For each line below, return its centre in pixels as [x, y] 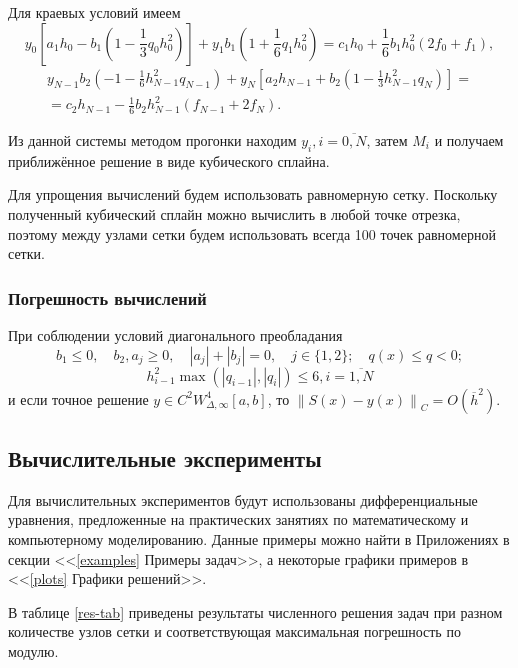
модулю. [33, 650]
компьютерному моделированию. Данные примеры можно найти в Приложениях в [259, 538]
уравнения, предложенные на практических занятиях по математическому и [238, 519]
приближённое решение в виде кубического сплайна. [169, 160]
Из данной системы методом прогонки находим [152, 139]
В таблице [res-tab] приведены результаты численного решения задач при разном [255, 611]
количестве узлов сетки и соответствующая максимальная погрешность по [234, 631]
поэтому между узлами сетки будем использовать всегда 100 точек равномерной [252, 233]
